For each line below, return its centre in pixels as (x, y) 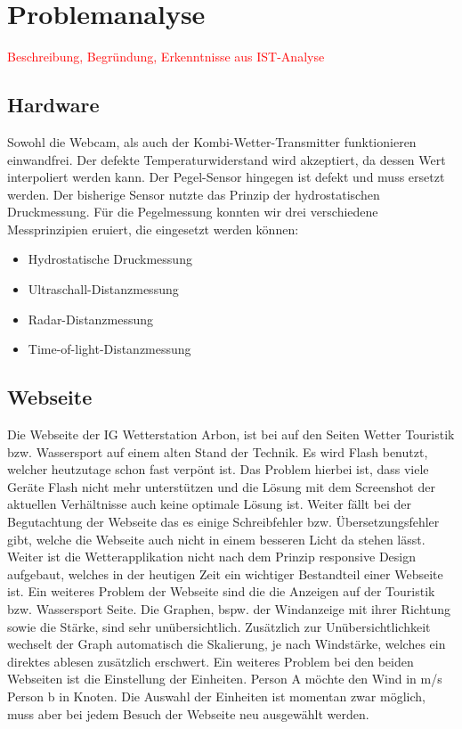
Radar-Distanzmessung (91, 319)
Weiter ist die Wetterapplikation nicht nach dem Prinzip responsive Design (211, 557)
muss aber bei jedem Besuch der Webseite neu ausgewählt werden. (188, 713)
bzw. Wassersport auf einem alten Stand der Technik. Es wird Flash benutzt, (218, 451)
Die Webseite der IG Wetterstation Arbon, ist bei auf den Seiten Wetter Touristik (231, 434)
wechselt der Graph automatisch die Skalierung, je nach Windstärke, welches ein (227, 644)
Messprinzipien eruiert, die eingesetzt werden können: (153, 229)
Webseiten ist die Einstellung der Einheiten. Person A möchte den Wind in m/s (225, 679)
